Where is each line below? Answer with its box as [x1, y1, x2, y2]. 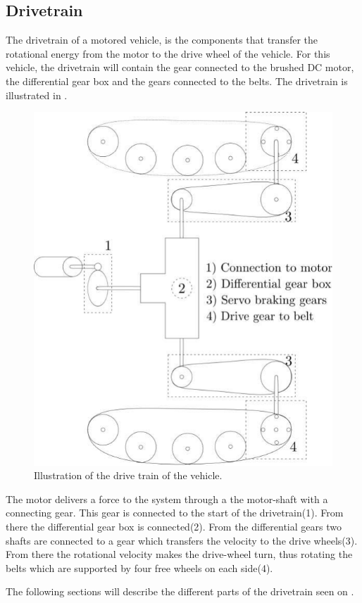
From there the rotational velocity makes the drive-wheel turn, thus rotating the [6, 547, 353, 561]
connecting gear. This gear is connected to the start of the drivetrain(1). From [6, 505, 344, 520]
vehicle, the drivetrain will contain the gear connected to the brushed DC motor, [6, 60, 354, 75]
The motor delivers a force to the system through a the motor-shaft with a [6, 491, 328, 506]
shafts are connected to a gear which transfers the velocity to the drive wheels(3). [6, 533, 358, 547]
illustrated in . [6, 87, 68, 102]
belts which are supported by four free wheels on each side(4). [6, 560, 273, 575]
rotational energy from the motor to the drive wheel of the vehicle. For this [6, 46, 330, 61]
